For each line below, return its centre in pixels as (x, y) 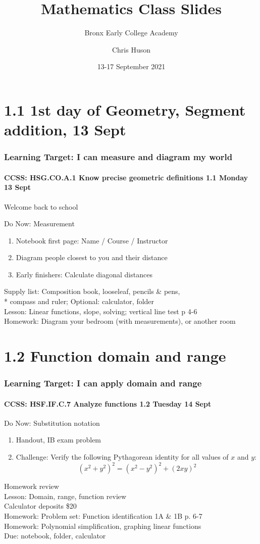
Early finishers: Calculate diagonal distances (84, 274)
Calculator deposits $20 (40, 506)
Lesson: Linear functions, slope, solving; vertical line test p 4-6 (101, 311)
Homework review (32, 486)
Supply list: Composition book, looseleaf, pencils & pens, (92, 291)
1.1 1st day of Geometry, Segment (125, 109)
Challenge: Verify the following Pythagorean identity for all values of (122, 457)
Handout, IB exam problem (59, 440)
